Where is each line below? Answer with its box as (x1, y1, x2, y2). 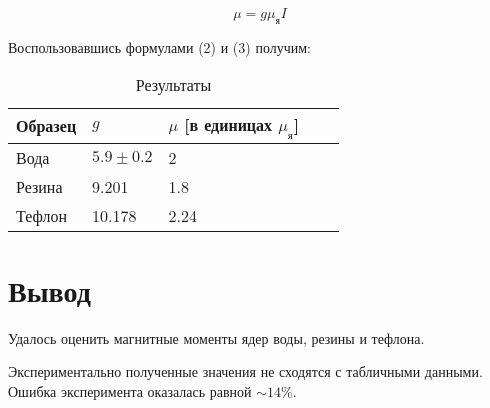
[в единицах (184, 113, 273, 137)
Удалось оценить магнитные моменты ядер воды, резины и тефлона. (8, 327, 425, 348)
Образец (16, 114, 77, 138)
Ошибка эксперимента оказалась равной (8, 380, 252, 401)
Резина (16, 174, 63, 198)
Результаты (135, 73, 212, 97)
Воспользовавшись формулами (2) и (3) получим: (8, 36, 311, 57)
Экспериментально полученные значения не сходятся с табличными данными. (8, 361, 483, 382)
